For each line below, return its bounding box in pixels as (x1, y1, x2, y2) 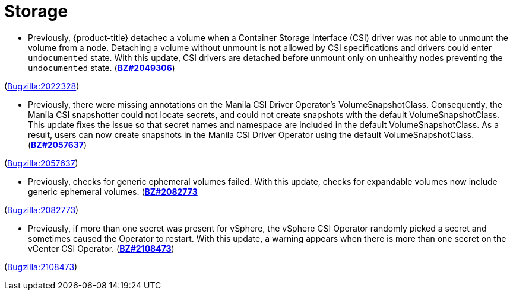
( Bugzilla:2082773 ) (4, 204, 79, 215)
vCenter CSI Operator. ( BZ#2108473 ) (28, 243, 175, 254)
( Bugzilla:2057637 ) (4, 158, 78, 168)
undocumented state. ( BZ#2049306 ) (28, 62, 175, 73)
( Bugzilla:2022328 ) (4, 81, 80, 91)
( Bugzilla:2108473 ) (4, 261, 78, 272)
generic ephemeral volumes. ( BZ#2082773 (28, 186, 198, 197)
